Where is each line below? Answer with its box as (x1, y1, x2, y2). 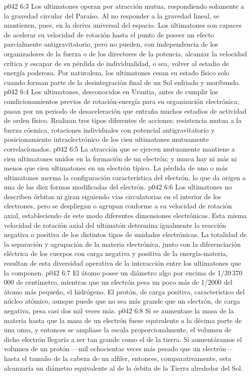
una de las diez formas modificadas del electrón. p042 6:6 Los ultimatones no (4, 182, 232, 192)
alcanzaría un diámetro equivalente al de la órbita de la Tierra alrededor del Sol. (4, 362, 243, 373)
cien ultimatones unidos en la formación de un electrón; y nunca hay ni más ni (4, 153, 237, 163)
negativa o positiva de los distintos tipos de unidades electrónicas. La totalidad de (4, 229, 247, 239)
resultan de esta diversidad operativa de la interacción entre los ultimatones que (4, 258, 241, 268)
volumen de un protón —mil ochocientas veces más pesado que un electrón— (4, 343, 233, 354)
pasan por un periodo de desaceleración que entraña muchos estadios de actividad (4, 105, 247, 116)
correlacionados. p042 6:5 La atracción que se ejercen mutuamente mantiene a (4, 143, 235, 154)
